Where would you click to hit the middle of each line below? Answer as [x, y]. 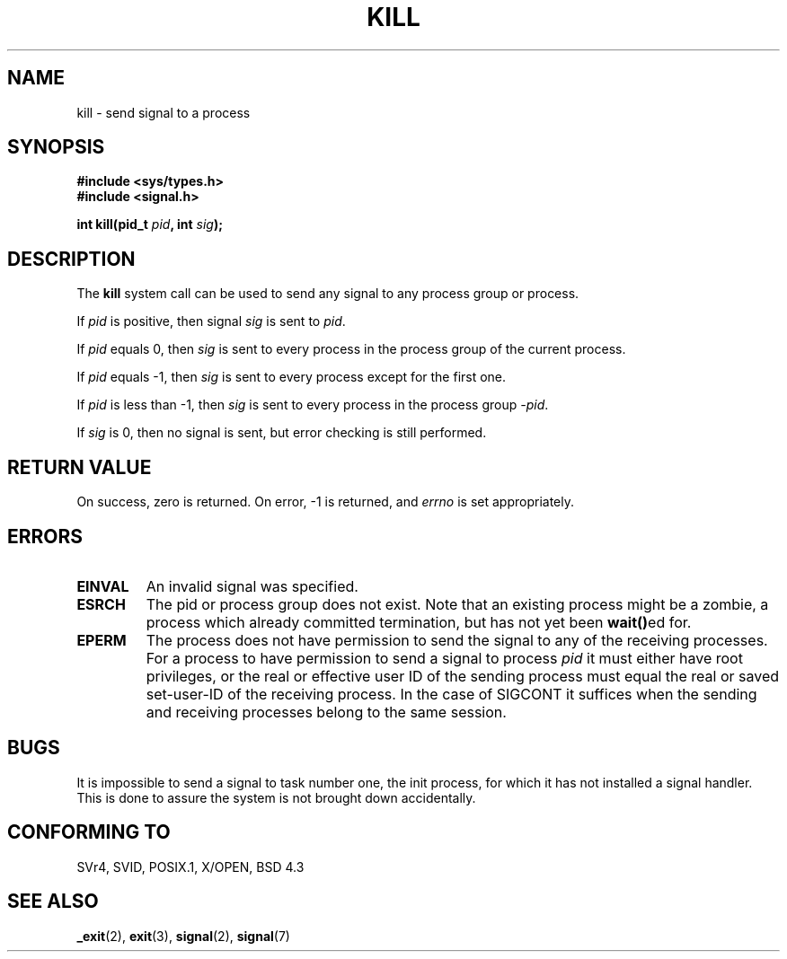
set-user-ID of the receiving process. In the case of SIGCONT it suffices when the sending [451, 694]
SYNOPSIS [56, 147]
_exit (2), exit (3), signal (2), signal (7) [183, 936]
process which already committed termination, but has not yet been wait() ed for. [419, 622]
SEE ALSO [53, 902]
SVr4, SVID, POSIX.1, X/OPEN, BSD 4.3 [190, 867]
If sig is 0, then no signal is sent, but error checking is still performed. [282, 433]
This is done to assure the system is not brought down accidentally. [276, 797]
